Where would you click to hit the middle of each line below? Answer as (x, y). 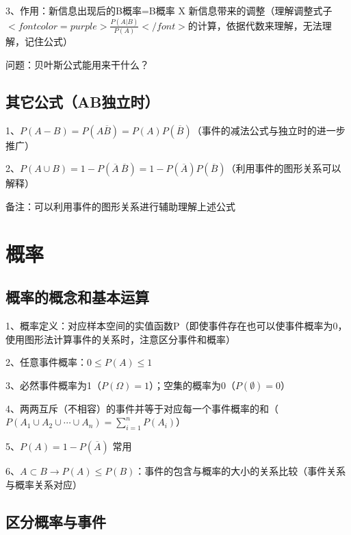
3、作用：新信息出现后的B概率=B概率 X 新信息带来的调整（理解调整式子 (169, 10)
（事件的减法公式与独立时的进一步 (269, 130)
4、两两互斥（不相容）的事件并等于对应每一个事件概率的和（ (142, 408)
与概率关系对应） (44, 484)
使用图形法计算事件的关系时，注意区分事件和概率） (120, 339)
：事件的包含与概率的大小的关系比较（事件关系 (240, 471)
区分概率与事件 (56, 521)
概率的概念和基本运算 (77, 297)
